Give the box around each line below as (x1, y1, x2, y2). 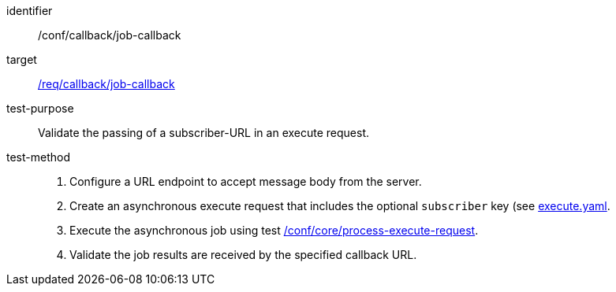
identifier (6, 4, 53, 17)
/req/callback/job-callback (38, 77, 175, 91)
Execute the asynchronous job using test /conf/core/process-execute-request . (69, 224, 479, 237)
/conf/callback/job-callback (38, 28, 181, 42)
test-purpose (6, 102, 74, 115)
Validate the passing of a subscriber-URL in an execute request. (38, 126, 370, 139)
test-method (6, 150, 70, 164)
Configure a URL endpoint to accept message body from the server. (69, 175, 422, 188)
